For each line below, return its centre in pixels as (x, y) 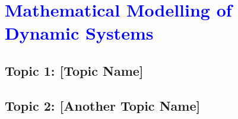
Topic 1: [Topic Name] (74, 70)
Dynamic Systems (79, 33)
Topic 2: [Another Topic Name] (103, 105)
